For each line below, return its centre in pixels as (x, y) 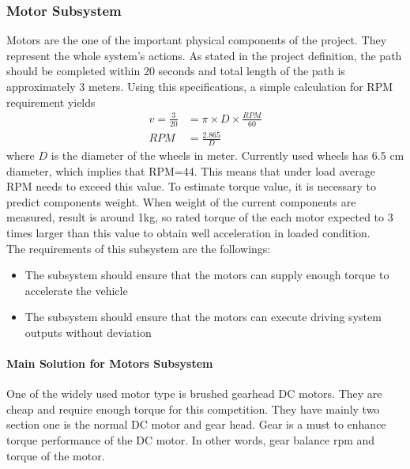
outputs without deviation (88, 332)
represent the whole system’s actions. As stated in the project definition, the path (204, 55)
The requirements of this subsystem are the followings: (139, 248)
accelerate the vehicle (76, 290)
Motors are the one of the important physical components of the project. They (197, 40)
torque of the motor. (56, 455)
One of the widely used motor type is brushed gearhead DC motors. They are (194, 393)
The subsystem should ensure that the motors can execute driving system (203, 317)
